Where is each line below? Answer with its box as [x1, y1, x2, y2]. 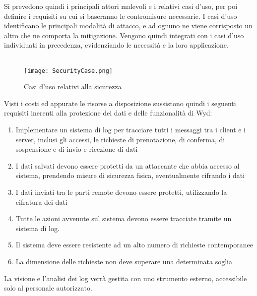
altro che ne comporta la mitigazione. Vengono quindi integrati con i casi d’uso [4, 30, 244, 40]
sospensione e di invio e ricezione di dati [15, 144, 138, 154]
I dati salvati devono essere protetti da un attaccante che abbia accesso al [15, 160, 240, 171]
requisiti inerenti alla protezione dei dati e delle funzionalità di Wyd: [4, 108, 212, 118]
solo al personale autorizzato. [4, 283, 92, 293]
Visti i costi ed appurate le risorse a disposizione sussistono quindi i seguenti [4, 98, 236, 108]
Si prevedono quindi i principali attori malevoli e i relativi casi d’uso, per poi [4, 1, 238, 11]
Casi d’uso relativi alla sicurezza [24, 81, 122, 92]
